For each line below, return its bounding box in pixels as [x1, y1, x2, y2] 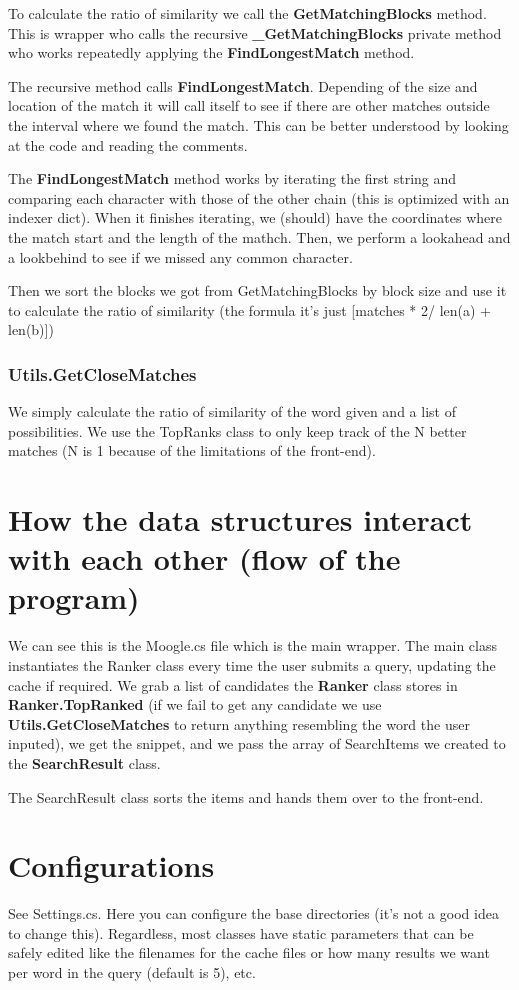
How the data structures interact [8, 499, 473, 540]
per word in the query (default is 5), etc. [8, 962, 256, 983]
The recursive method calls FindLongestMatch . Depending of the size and [8, 75, 478, 96]
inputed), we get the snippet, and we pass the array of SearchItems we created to [8, 733, 506, 754]
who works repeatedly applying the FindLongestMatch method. [8, 42, 415, 63]
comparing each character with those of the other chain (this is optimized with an [8, 187, 510, 208]
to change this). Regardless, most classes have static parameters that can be [8, 922, 474, 943]
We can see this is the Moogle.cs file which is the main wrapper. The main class [8, 635, 497, 656]
